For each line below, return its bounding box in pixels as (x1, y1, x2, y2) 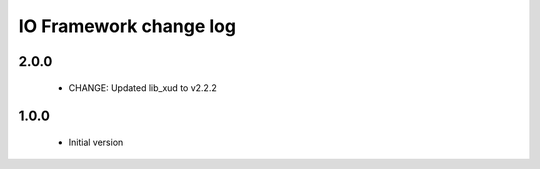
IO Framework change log (18, 15, 237, 37)
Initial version (68, 136, 124, 148)
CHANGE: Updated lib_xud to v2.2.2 (68, 81, 217, 94)
